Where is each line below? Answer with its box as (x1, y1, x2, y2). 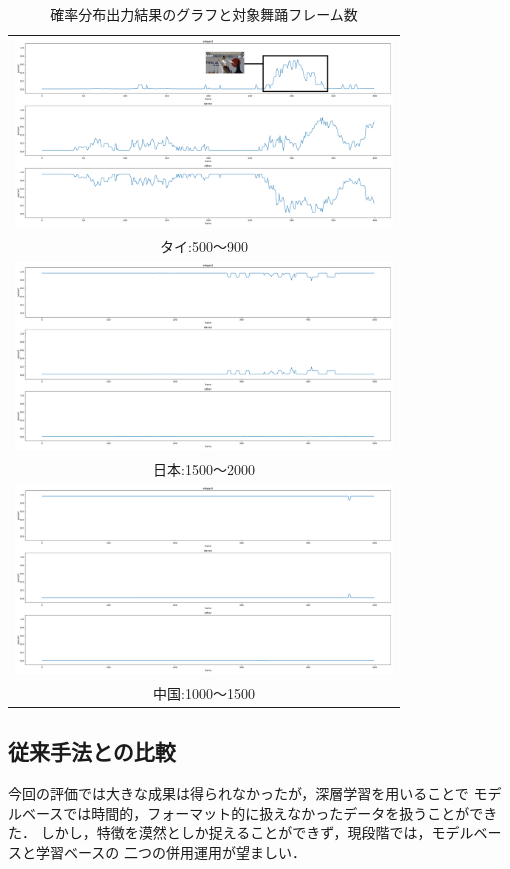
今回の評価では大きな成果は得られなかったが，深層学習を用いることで (8, 783, 469, 804)
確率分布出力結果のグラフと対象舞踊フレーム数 (50, 4, 358, 24)
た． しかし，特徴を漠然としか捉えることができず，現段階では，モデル (8, 822, 474, 843)
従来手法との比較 (8, 736, 176, 767)
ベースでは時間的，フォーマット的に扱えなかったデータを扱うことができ (21, 802, 498, 823)
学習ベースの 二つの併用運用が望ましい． (35, 842, 306, 863)
